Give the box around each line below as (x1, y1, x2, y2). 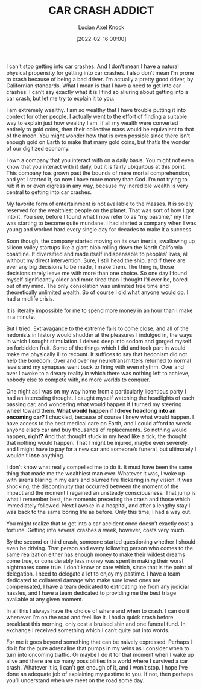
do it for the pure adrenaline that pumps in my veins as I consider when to (6, 644, 189, 651)
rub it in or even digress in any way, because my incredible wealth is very (6, 182, 188, 189)
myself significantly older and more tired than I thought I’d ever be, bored (6, 275, 188, 283)
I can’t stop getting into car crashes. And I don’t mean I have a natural (6, 63, 179, 70)
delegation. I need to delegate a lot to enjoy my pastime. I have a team (6, 570, 181, 577)
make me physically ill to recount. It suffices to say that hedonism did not (6, 350, 188, 357)
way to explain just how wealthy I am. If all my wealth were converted (6, 119, 178, 127)
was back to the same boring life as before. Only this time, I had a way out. (6, 508, 192, 515)
